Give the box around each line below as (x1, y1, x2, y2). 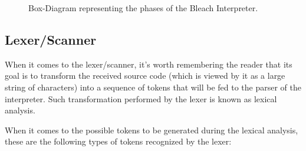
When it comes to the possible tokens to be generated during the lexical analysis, (5, 123, 298, 136)
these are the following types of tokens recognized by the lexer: (5, 135, 232, 147)
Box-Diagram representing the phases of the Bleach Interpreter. (28, 2, 258, 14)
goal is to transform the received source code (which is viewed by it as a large (5, 69, 285, 82)
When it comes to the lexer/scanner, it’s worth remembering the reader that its (5, 58, 292, 70)
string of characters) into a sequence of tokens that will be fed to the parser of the (5, 80, 301, 93)
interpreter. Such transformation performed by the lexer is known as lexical (5, 92, 277, 105)
